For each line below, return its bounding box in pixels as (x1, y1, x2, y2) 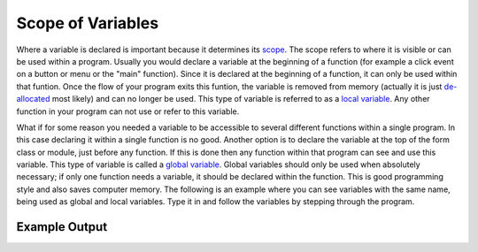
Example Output (16, 219, 108, 234)
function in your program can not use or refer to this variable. (16, 106, 240, 117)
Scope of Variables (16, 13, 159, 33)
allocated (16, 94, 50, 104)
